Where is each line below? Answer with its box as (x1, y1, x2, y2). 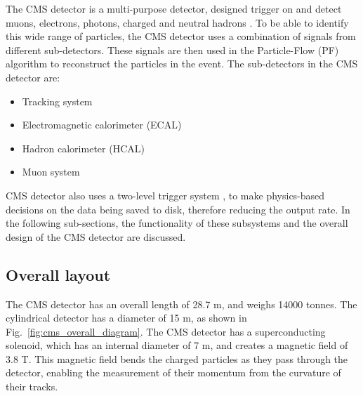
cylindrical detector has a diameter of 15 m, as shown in (6, 310, 247, 325)
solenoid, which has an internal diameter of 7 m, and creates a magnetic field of (6, 338, 348, 352)
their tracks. (6, 379, 58, 394)
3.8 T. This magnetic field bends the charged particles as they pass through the (6, 351, 348, 366)
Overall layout (6, 263, 111, 285)
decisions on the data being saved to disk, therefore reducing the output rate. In (6, 202, 350, 216)
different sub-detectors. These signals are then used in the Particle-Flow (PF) (6, 42, 339, 57)
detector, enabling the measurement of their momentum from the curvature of (6, 365, 341, 380)
